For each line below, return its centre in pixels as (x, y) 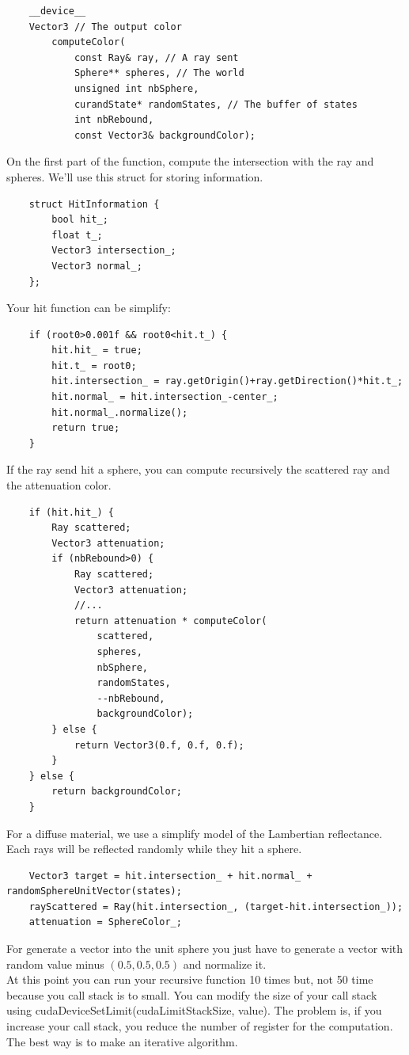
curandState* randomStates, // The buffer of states (216, 104)
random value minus (55, 964)
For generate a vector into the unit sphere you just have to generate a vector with (205, 948)
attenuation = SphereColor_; (105, 922)
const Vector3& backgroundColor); (165, 135)
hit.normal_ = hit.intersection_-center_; (165, 397)
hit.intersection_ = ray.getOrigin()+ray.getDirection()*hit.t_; (227, 381)
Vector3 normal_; (97, 266)
